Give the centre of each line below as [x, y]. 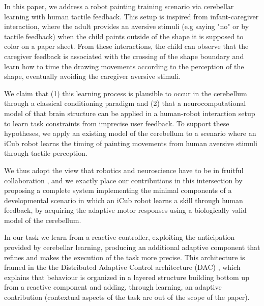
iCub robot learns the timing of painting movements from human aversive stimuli [131, 143]
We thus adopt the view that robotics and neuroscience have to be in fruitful [124, 170]
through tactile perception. [46, 153]
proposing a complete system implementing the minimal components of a [118, 190]
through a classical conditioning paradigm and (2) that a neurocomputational [125, 103]
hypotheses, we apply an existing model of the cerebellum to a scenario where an [130, 133]
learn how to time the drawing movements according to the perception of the [124, 66]
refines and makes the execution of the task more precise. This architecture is [125, 257]
